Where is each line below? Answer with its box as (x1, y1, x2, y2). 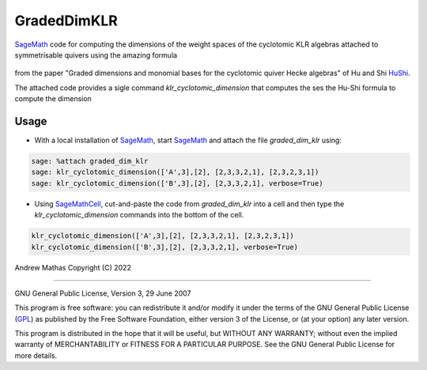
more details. (14, 350, 58, 360)
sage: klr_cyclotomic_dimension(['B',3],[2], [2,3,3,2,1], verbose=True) (31, 179, 323, 187)
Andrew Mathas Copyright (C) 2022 (14, 262, 132, 272)
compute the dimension (14, 94, 93, 104)
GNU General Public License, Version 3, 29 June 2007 (14, 289, 191, 298)
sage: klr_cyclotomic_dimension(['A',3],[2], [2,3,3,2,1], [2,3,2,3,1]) (31, 168, 319, 177)
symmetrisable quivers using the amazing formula (14, 50, 178, 59)
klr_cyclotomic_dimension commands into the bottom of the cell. (34, 210, 244, 220)
